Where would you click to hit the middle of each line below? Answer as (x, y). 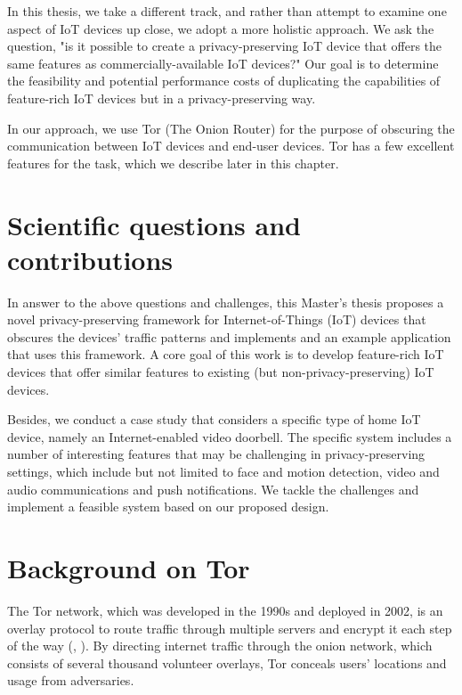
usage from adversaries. (71, 680)
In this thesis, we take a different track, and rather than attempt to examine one (227, 11)
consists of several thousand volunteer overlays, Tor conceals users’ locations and (227, 662)
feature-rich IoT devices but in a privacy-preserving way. (162, 98)
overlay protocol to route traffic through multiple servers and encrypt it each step (230, 628)
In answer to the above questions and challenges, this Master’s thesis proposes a (226, 302)
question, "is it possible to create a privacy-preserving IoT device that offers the (225, 46)
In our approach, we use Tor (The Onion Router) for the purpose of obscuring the (231, 128)
